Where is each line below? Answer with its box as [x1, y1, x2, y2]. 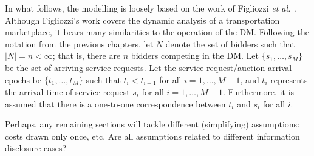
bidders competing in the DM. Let [131, 49, 259, 62]
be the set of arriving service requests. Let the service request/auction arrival [5, 61, 292, 73]
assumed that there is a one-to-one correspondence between [5, 97, 226, 110]
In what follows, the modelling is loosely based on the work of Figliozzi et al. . [5, 2, 298, 14]
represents [270, 73, 308, 86]
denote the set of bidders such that [165, 37, 296, 50]
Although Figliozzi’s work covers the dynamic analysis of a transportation [5, 13, 280, 26]
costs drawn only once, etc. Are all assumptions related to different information [5, 129, 300, 142]
